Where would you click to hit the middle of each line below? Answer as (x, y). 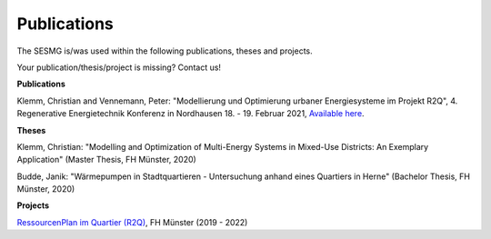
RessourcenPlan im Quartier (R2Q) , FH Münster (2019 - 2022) (132, 222)
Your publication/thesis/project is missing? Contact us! (119, 67)
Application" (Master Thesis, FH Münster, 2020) (107, 160)
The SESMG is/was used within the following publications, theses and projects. (165, 51)
